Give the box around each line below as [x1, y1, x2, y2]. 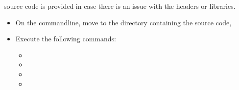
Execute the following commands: [15, 34, 117, 44]
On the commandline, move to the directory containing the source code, [15, 17, 232, 27]
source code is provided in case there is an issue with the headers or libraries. [4, 1, 236, 11]
